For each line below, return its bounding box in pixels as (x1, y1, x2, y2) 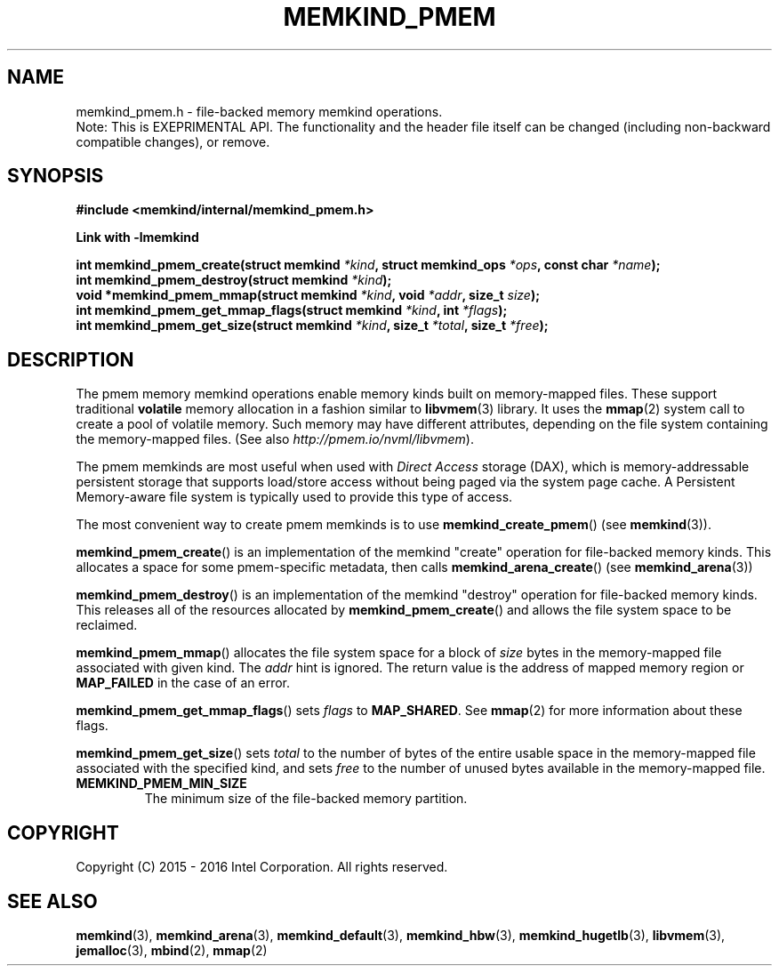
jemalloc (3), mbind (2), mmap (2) (76, 942, 268, 958)
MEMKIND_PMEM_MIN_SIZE (76, 776, 247, 792)
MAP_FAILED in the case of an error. (76, 675, 291, 691)
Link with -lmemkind (76, 229, 199, 245)
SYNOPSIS (7, 165, 104, 188)
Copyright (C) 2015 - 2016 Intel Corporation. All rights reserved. (76, 859, 448, 875)
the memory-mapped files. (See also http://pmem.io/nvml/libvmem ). (76, 431, 474, 447)
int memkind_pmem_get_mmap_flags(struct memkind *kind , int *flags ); (76, 302, 508, 318)
